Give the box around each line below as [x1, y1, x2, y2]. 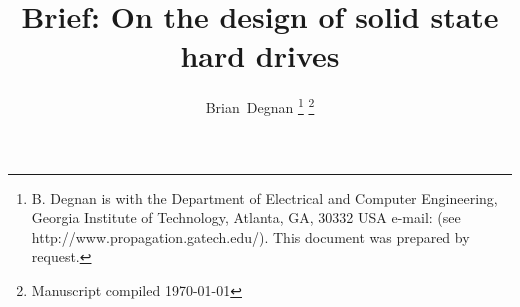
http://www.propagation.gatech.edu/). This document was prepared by [31, 226, 470, 247]
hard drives [180, 35, 340, 76]
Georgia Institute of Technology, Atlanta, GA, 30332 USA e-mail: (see [31, 207, 461, 228]
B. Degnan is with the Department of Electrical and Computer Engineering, [31, 187, 498, 208]
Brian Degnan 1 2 [205, 94, 315, 117]
